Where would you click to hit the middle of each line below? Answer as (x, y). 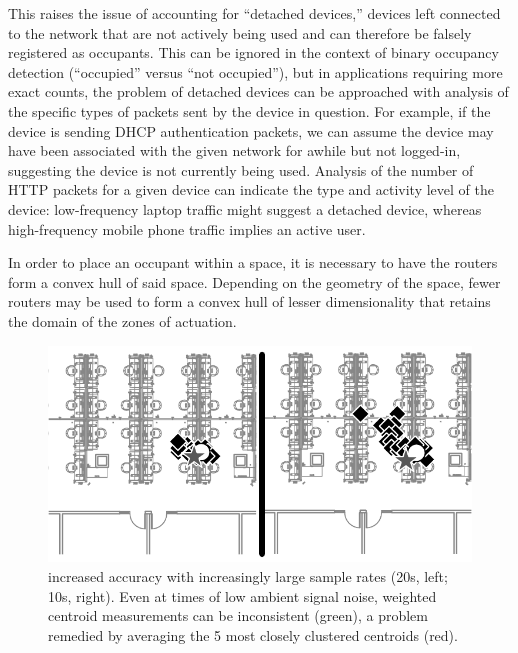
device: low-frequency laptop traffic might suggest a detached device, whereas (245, 208)
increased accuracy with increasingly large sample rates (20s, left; (248, 576)
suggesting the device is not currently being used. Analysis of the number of (241, 169)
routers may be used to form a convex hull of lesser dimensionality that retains (249, 301)
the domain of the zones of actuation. (122, 320)
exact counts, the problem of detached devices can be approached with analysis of (258, 91)
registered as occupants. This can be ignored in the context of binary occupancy (253, 52)
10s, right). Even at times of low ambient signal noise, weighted (242, 595)
